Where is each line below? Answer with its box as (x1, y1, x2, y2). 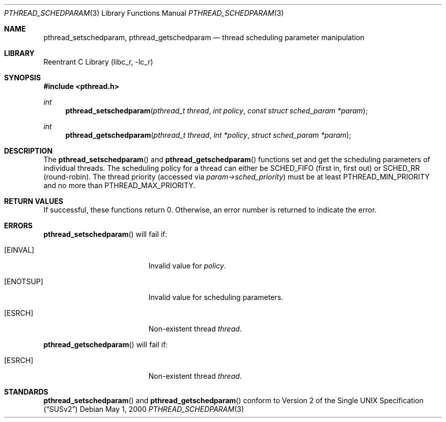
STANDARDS (4, 387, 48, 396)
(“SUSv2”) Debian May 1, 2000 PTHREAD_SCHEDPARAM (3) (43, 405, 244, 413)
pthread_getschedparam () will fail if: (43, 340, 168, 349)
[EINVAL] (4, 246, 35, 254)
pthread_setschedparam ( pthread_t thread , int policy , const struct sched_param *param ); (65, 106, 368, 115)
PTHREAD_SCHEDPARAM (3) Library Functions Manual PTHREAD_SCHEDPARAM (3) (4, 9, 284, 17)
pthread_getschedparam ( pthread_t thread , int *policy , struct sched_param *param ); (65, 131, 351, 139)
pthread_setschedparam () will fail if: (43, 230, 168, 238)
